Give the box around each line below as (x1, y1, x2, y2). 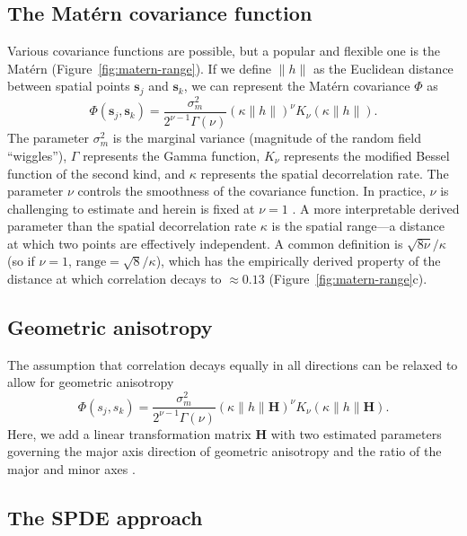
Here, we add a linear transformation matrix (7, 424, 251, 443)
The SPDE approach (7, 503, 203, 531)
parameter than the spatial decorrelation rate (7, 216, 257, 235)
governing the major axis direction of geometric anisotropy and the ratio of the (7, 442, 442, 461)
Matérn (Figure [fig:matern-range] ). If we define (7, 58, 272, 77)
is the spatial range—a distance (271, 216, 445, 235)
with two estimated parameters (270, 424, 442, 443)
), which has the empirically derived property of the (155, 251, 441, 270)
